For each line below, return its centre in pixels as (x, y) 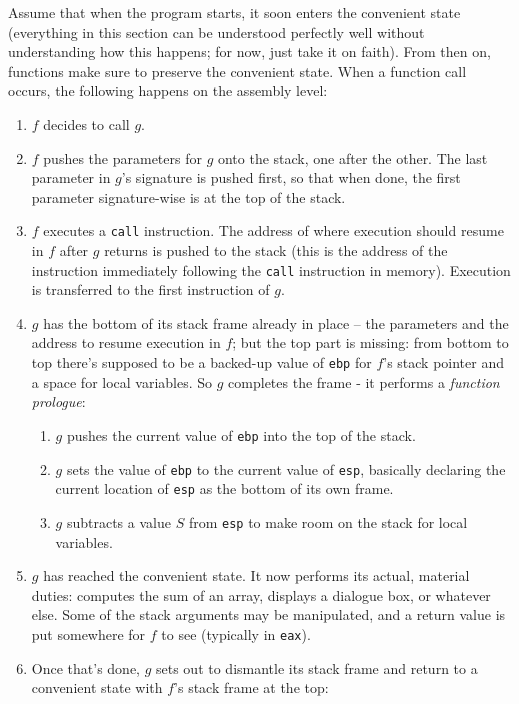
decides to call (86, 123)
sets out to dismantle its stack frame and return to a (317, 667)
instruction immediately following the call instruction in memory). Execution (271, 269)
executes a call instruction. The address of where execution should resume (273, 230)
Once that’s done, (85, 667)
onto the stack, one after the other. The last (352, 157)
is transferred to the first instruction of (150, 289)
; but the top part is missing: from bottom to (370, 342)
